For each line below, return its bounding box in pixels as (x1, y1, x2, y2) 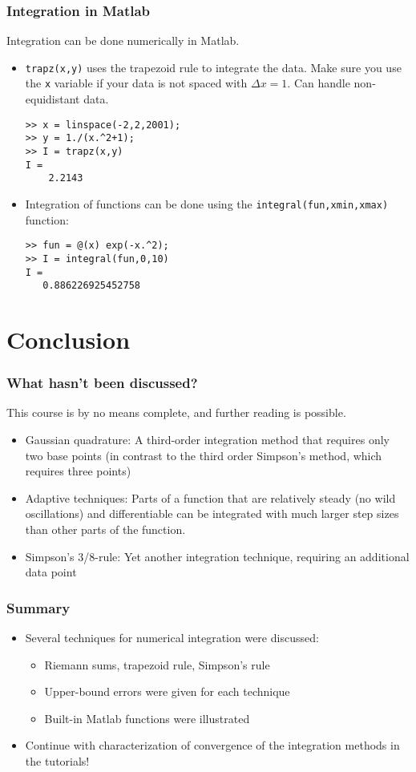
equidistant (25, 91, 80, 107)
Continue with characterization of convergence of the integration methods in (25, 737, 400, 754)
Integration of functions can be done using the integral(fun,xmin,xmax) (25, 196, 389, 212)
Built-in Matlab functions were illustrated (44, 709, 250, 726)
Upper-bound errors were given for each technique (44, 683, 290, 700)
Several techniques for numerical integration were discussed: (25, 629, 319, 646)
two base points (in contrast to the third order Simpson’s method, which (25, 447, 382, 463)
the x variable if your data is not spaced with (25, 75, 248, 91)
